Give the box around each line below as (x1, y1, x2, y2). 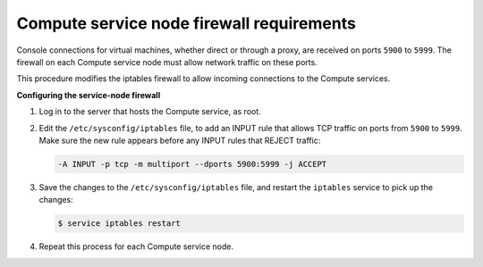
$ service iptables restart (57, 219, 181, 229)
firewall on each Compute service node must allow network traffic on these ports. (16, 56, 318, 67)
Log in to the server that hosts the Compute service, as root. (38, 106, 261, 117)
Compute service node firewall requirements (16, 13, 357, 33)
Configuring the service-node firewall (16, 89, 161, 100)
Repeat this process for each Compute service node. (38, 241, 234, 252)
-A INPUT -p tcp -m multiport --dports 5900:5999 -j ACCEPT (57, 159, 327, 169)
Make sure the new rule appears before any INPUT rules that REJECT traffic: (38, 135, 321, 146)
